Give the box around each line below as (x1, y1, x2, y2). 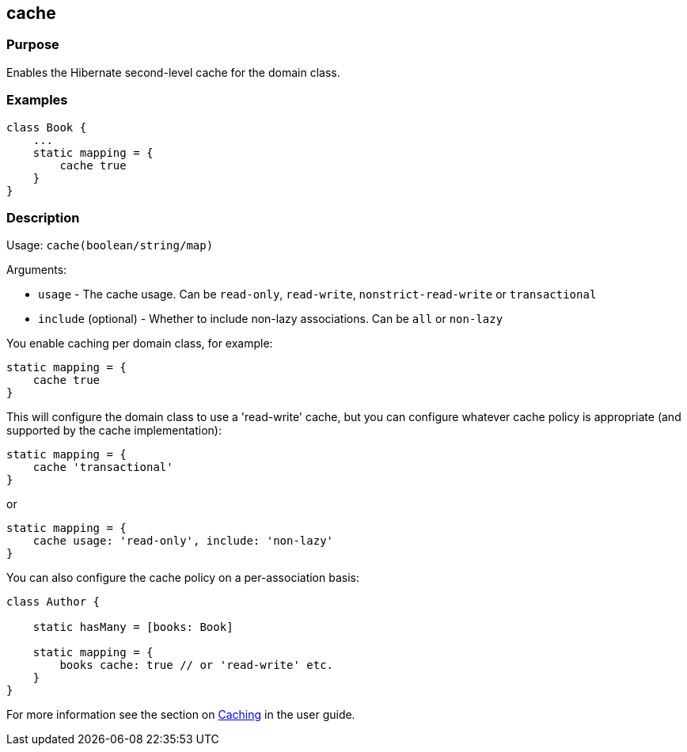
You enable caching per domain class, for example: (6, 336, 273, 351)
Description (6, 209, 80, 226)
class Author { (6, 595, 101, 609)
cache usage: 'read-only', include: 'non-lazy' (32, 534, 334, 548)
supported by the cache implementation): (6, 423, 222, 438)
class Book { (6, 120, 87, 134)
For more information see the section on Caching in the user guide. (6, 708, 355, 722)
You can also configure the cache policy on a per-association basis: (6, 571, 359, 585)
